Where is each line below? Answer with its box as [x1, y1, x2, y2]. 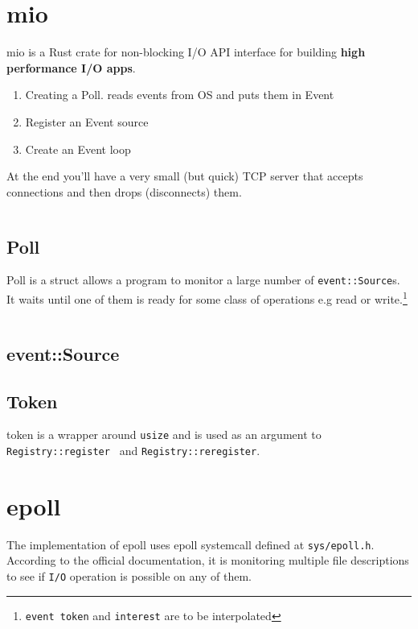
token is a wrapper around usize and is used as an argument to [6, 426, 322, 443]
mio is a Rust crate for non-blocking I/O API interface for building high [6, 43, 366, 60]
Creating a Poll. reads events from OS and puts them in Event [25, 86, 334, 103]
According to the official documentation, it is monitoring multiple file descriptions [6, 552, 409, 569]
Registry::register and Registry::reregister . [6, 442, 260, 459]
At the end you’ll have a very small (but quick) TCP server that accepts [6, 168, 363, 184]
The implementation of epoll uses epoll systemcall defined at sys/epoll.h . [6, 536, 375, 552]
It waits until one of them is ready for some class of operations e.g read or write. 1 [6, 288, 408, 307]
